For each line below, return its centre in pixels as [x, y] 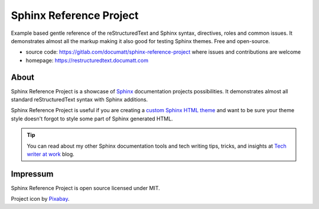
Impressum [32, 174]
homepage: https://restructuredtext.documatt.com [87, 60]
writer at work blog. [51, 154]
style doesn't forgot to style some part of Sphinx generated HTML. [92, 119]
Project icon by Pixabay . [40, 199]
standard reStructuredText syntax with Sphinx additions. [79, 100]
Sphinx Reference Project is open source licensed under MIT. [86, 188]
